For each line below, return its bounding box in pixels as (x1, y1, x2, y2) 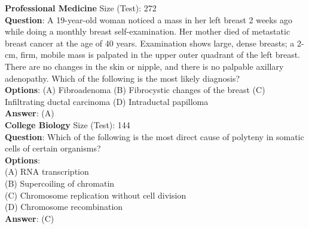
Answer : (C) (5, 212, 54, 224)
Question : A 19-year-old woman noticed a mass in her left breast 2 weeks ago (5, 13, 292, 26)
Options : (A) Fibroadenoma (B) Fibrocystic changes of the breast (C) (5, 83, 265, 96)
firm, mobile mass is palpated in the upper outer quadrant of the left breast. (20, 48, 301, 61)
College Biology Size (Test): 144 (5, 118, 130, 131)
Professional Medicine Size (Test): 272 (5, 2, 157, 14)
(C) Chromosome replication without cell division (5, 188, 186, 201)
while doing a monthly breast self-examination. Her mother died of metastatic (5, 25, 290, 38)
